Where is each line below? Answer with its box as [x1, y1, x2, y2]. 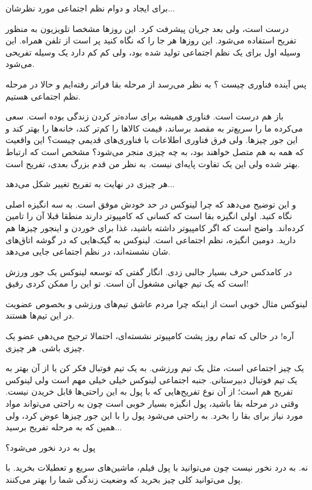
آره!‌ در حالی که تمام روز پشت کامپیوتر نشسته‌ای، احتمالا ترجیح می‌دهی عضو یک [5, 329, 294, 342]
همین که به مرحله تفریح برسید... [5, 421, 122, 433]
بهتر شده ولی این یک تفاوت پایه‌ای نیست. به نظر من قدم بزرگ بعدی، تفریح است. [5, 157, 300, 170]
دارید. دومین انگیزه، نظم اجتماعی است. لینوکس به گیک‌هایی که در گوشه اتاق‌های [5, 233, 296, 246]
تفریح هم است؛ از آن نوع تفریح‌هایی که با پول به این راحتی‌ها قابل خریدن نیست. [5, 385, 293, 398]
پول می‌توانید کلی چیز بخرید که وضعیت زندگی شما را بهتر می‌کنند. [5, 473, 243, 485]
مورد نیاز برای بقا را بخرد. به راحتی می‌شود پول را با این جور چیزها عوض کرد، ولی [5, 409, 304, 421]
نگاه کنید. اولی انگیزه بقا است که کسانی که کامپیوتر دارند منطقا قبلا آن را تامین [5, 209, 292, 222]
